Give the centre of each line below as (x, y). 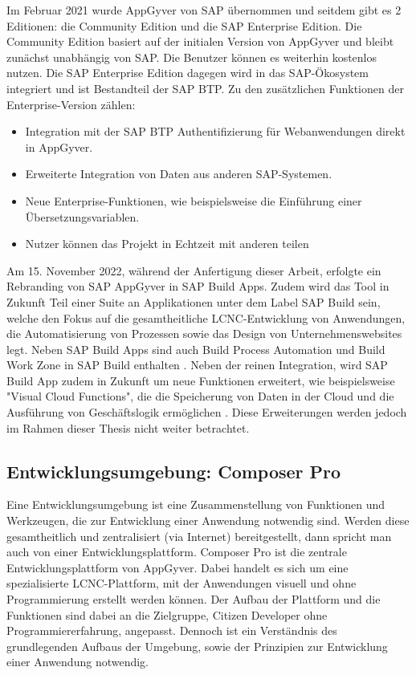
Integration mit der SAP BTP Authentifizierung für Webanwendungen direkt (215, 131)
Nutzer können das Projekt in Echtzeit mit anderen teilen (167, 244)
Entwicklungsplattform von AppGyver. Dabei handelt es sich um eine (177, 567)
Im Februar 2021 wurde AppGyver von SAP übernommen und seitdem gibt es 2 (204, 10)
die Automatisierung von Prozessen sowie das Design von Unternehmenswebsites (204, 333)
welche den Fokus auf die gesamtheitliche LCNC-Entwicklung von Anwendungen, (206, 317)
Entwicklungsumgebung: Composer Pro (174, 471)
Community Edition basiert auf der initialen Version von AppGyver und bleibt (200, 41)
